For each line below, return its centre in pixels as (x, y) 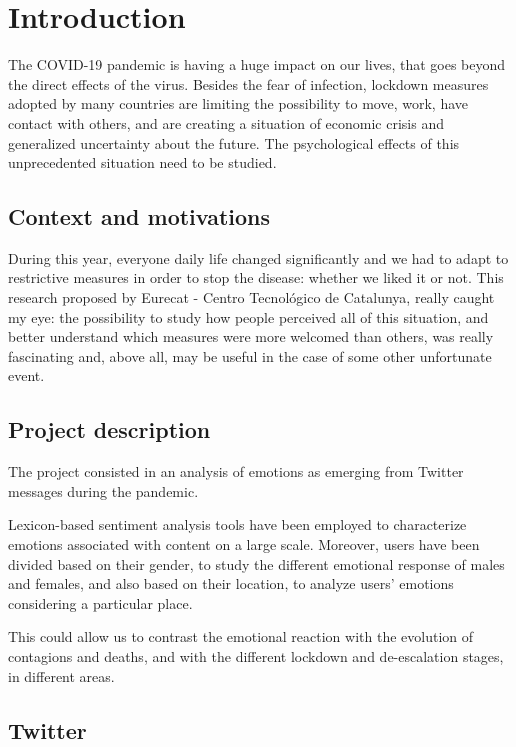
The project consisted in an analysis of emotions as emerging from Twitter (236, 471)
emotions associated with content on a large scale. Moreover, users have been (244, 544)
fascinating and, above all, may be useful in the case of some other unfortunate (250, 355)
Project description (109, 429)
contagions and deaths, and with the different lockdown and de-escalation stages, (256, 656)
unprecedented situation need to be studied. (142, 162)
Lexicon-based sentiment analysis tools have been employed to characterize (237, 524)
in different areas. (61, 675)
